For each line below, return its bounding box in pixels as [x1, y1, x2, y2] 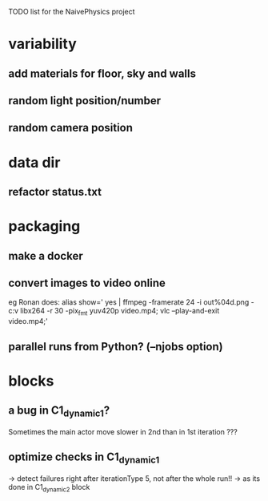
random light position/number [8, 94, 162, 107]
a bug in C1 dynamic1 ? [8, 404, 110, 419]
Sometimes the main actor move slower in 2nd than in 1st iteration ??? [8, 426, 238, 436]
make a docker [8, 248, 83, 263]
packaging [8, 217, 81, 236]
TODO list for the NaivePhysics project [8, 7, 135, 16]
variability [8, 35, 78, 53]
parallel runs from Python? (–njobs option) [8, 340, 223, 354]
